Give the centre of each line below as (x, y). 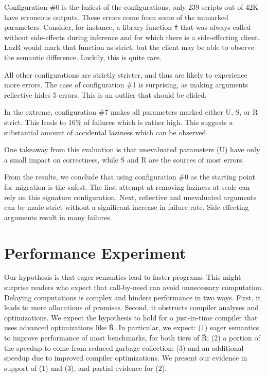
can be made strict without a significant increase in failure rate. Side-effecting (127, 207)
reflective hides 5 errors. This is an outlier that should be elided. (105, 94)
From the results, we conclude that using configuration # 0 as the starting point (130, 177)
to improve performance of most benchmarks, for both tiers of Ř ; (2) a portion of (132, 338)
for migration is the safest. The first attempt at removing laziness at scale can (127, 186)
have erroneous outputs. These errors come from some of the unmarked (116, 17)
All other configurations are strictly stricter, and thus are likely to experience (126, 74)
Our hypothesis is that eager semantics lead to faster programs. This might (123, 277)
